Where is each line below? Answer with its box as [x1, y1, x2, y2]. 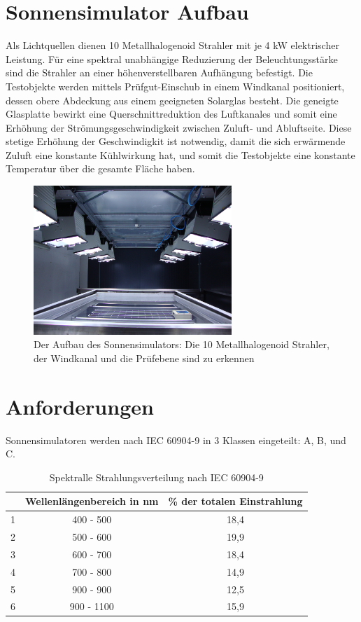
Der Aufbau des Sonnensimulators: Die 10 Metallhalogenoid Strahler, [34, 337, 330, 352]
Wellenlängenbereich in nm [25, 494, 159, 509]
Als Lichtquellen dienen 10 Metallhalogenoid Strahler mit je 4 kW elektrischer [6, 38, 339, 53]
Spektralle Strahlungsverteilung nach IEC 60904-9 [49, 469, 264, 484]
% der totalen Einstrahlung [168, 494, 303, 509]
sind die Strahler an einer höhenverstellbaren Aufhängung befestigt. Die [6, 65, 313, 80]
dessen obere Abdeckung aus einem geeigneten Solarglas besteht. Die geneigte [6, 92, 339, 107]
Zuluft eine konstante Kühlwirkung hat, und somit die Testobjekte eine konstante [6, 147, 355, 162]
